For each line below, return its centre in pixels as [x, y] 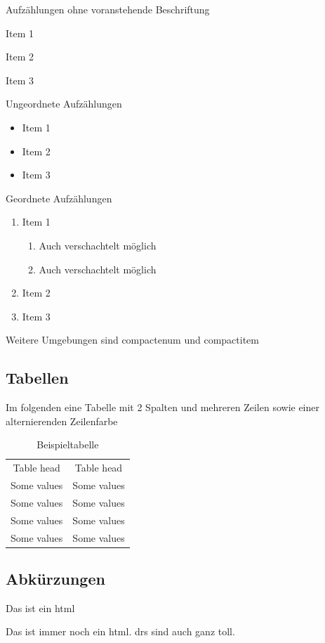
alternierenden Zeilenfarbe [62, 421]
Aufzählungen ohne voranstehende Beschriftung [108, 9]
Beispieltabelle [68, 444]
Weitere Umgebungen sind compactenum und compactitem [132, 340]
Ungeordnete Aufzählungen [64, 104]
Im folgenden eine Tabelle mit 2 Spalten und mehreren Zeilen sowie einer [163, 407]
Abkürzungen [55, 578]
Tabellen [37, 378]
